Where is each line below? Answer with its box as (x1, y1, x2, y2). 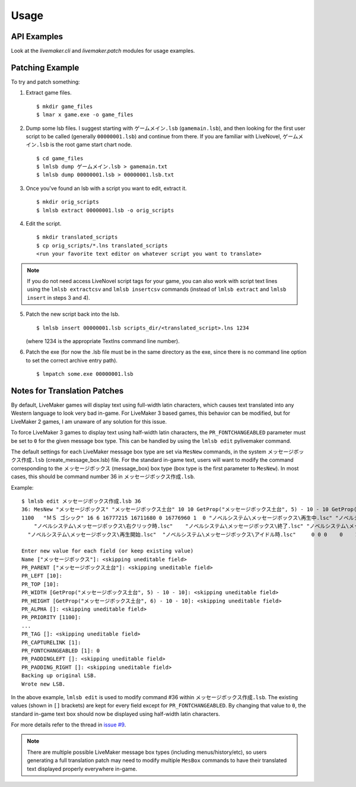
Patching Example (11, 62, 80, 72)
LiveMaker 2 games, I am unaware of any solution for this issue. (11, 418, 167, 425)
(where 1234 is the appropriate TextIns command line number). (26, 337, 180, 344)
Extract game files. (26, 89, 72, 96)
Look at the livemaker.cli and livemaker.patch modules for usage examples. (11, 47, 195, 55)
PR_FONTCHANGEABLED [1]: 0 (21, 647, 100, 654)
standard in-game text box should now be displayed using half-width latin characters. (11, 710, 221, 718)
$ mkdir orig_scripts (36, 199, 99, 205)
